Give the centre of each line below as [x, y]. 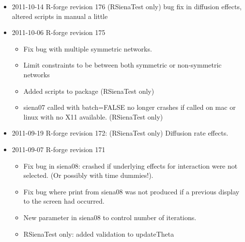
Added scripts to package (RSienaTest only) [89, 91]
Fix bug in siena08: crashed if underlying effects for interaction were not [130, 165]
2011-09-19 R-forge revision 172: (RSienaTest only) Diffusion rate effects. [120, 133]
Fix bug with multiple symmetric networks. [88, 48]
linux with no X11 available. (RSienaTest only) [93, 116]
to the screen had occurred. [64, 201]
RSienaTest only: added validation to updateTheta [99, 233]
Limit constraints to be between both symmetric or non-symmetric [122, 65]
